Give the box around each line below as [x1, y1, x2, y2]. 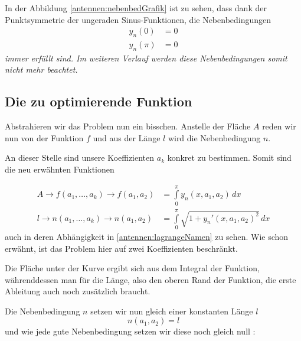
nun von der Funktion [5, 131, 84, 144]
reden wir [262, 120, 296, 132]
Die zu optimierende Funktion [5, 92, 192, 111]
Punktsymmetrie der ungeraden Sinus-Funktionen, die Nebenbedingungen [5, 13, 271, 25]
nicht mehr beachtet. [5, 63, 78, 76]
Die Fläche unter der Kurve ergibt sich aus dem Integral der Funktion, [5, 262, 260, 274]
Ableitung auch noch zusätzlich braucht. [5, 285, 150, 297]
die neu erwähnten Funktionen [5, 163, 114, 176]
